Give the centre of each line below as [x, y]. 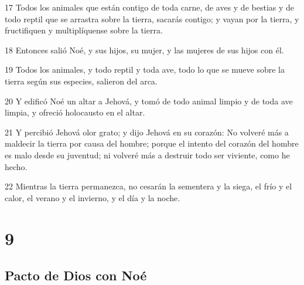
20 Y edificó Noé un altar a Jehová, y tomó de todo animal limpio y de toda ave [149, 101]
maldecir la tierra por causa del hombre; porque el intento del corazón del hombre [152, 143]
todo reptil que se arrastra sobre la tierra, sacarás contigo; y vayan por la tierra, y [152, 18]
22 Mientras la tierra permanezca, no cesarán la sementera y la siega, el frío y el [148, 186]
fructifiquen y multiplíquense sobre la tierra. [84, 30]
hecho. [16, 166]
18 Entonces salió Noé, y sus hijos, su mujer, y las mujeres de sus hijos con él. [144, 50]
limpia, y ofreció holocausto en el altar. [75, 112]
